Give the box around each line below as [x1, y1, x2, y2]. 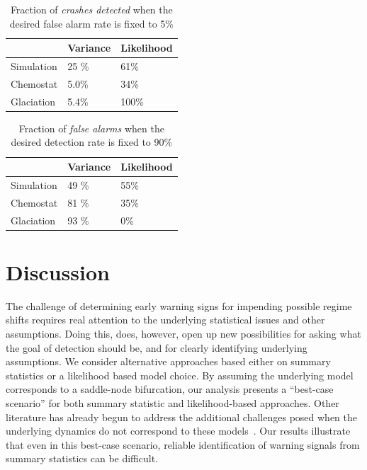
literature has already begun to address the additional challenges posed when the [6, 409, 358, 424]
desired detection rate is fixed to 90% [11, 134, 173, 149]
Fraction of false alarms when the [18, 120, 164, 135]
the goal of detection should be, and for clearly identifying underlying [6, 340, 307, 355]
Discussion [6, 257, 110, 286]
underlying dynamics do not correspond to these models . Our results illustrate [6, 423, 351, 438]
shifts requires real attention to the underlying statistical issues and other [6, 312, 325, 327]
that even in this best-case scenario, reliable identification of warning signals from [6, 437, 360, 452]
